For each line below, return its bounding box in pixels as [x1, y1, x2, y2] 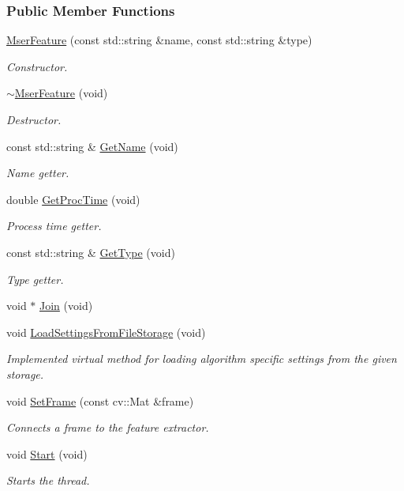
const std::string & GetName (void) [6, 138, 178, 154]
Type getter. [6, 270, 64, 287]
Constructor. [6, 58, 68, 74]
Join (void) [39, 297, 93, 314]
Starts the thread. [6, 472, 90, 489]
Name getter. [6, 164, 69, 181]
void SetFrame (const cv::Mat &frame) [6, 392, 194, 409]
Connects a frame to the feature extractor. [6, 419, 209, 436]
